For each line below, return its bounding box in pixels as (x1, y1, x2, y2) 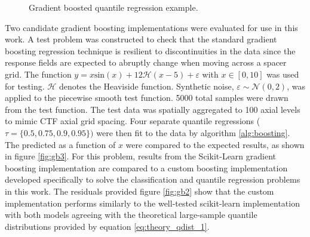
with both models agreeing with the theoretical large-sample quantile (5, 208, 257, 221)
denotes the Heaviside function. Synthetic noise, (59, 79, 234, 92)
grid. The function (5, 67, 72, 80)
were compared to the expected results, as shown (125, 138, 305, 150)
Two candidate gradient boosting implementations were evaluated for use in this (5, 21, 298, 33)
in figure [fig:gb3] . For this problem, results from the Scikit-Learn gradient (5, 150, 277, 162)
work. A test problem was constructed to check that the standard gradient (5, 33, 277, 45)
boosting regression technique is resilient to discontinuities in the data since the (5, 44, 296, 57)
